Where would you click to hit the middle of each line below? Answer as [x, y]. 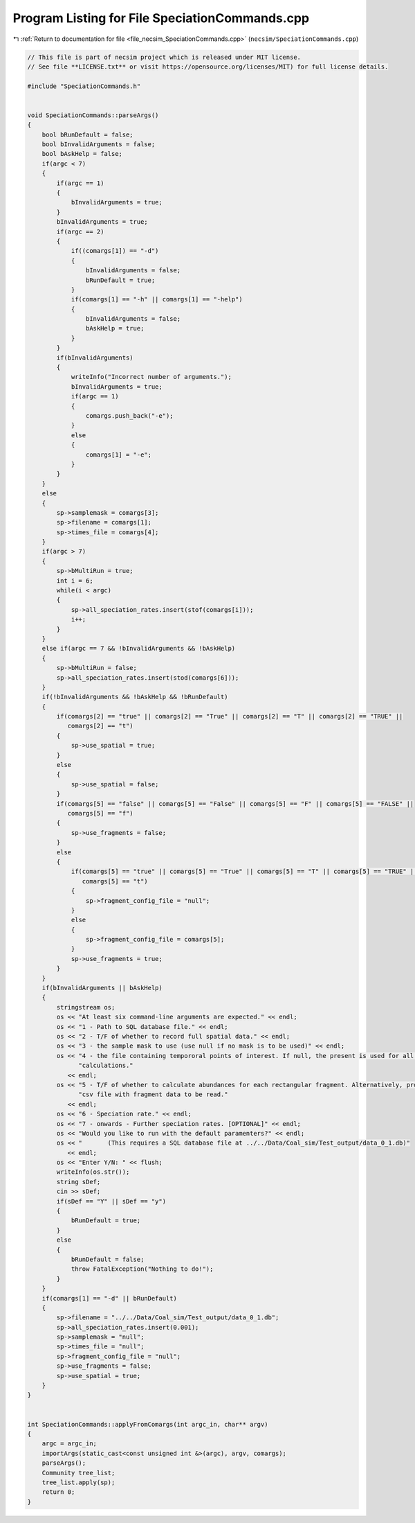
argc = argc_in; [69, 1444]
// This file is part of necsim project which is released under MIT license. [164, 57]
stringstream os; [86, 1007]
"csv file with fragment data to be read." [153, 1094]
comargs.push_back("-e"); [129, 415]
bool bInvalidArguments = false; [99, 144]
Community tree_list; [79, 1473]
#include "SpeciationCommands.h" [84, 86]
